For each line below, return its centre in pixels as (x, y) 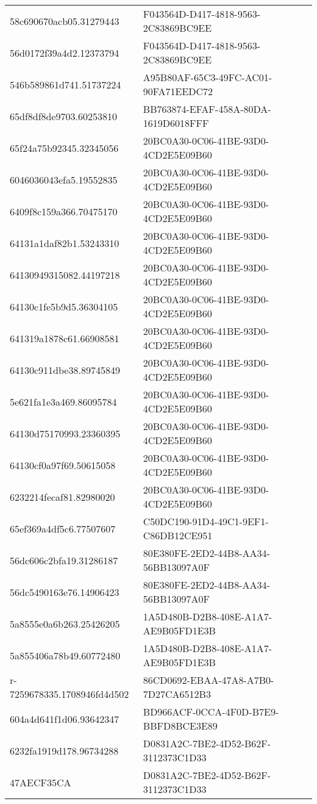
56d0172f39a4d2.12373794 (65, 52)
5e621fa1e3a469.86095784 (63, 401)
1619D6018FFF (176, 123)
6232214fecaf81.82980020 (62, 497)
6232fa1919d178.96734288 (64, 750)
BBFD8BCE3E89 (180, 726)
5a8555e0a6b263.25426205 (65, 623)
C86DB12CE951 (178, 535)
